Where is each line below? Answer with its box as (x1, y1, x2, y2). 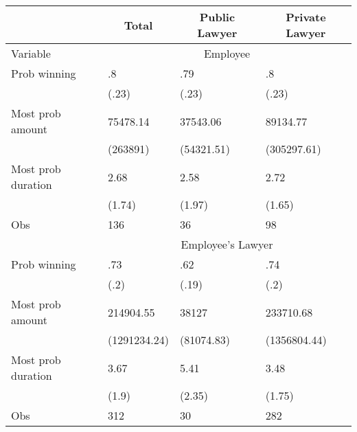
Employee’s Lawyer (181, 236, 273, 252)
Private (286, 9, 326, 25)
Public (199, 9, 235, 25)
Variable (11, 45, 51, 61)
